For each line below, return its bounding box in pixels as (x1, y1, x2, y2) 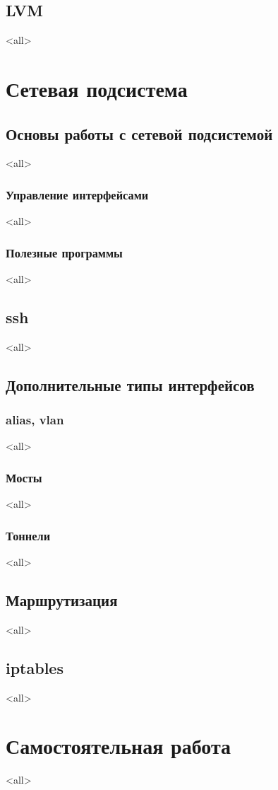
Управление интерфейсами (6, 185, 149, 203)
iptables (6, 656, 64, 678)
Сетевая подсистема (6, 74, 188, 103)
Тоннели (6, 526, 51, 544)
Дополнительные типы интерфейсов (6, 373, 255, 395)
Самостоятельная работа (6, 731, 231, 760)
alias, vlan (6, 411, 64, 429)
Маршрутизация (6, 589, 118, 610)
